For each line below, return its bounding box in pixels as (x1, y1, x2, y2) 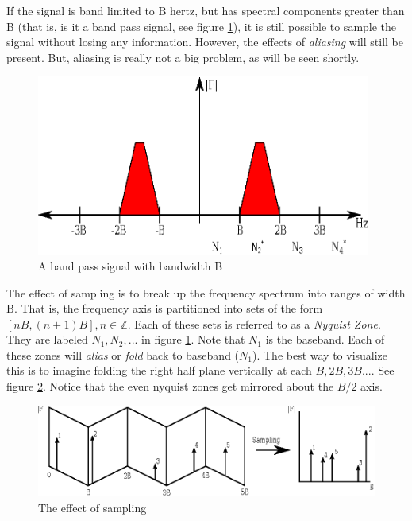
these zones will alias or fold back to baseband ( (6, 346, 240, 363)
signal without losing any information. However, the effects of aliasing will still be (6, 33, 403, 50)
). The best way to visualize (252, 346, 388, 363)
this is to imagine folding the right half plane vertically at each (6, 362, 312, 379)
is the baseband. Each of (265, 331, 385, 348)
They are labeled (6, 331, 88, 348)
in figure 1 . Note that (141, 331, 245, 348)
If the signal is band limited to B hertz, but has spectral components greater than (6, 2, 405, 18)
